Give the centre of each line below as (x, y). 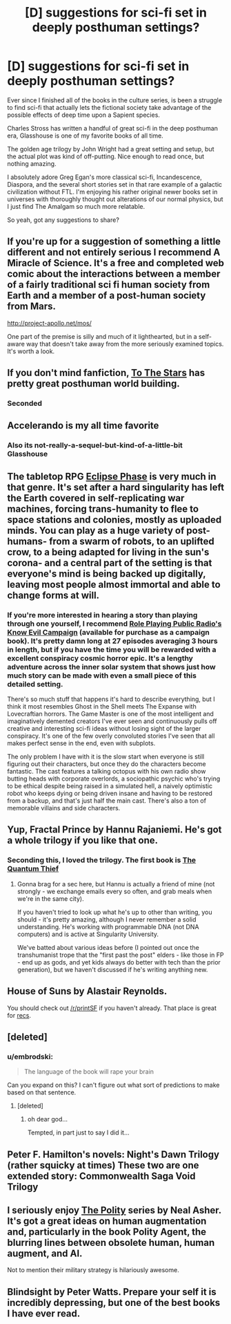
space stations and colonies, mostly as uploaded (114, 520)
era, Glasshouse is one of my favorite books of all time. (85, 136)
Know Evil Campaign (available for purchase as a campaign (109, 632)
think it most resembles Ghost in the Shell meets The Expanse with (102, 707)
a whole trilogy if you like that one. (83, 840)
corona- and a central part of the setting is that (110, 562)
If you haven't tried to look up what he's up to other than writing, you (114, 912)
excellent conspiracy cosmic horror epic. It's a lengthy (100, 658)
